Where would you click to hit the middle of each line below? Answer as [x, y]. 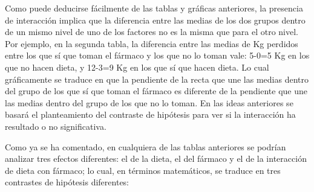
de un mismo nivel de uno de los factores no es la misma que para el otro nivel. [152, 32]
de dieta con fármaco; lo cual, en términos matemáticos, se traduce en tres [143, 170]
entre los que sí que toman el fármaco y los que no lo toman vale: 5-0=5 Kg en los [157, 55]
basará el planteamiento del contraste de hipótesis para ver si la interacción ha [150, 114]
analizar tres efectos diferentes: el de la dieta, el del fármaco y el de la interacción [156, 158]
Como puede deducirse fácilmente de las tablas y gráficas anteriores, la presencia [154, 8]
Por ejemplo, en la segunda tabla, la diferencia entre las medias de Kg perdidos [152, 43]
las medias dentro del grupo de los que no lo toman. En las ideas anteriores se [149, 102]
